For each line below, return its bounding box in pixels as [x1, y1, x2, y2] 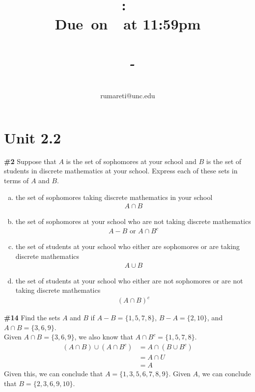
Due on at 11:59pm [55, 14, 201, 34]
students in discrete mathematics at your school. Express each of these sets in [4, 166, 238, 176]
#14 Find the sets [4, 312, 60, 323]
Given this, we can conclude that [4, 368, 103, 379]
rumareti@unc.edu [100, 90, 155, 101]
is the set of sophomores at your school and [66, 156, 197, 166]
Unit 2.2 [4, 127, 61, 147]
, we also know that [74, 332, 133, 342]
